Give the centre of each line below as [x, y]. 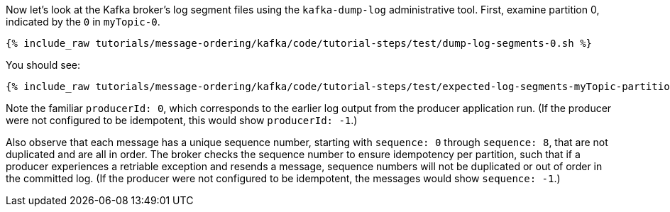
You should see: [43, 65]
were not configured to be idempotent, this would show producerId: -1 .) [182, 120]
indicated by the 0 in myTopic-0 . [83, 22]
